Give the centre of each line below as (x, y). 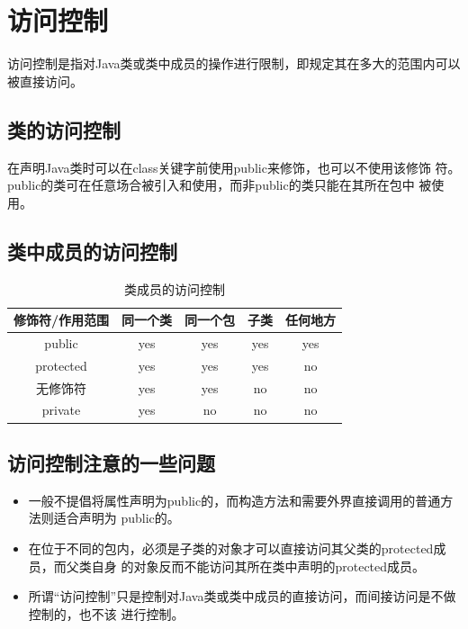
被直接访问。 (45, 81)
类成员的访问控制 (175, 288)
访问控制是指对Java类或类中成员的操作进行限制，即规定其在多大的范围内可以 (234, 63)
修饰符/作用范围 (62, 320)
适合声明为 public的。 (117, 518)
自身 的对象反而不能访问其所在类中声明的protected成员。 (258, 566)
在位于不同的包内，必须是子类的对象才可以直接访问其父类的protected (231, 548)
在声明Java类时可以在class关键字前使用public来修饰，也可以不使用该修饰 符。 (234, 167)
